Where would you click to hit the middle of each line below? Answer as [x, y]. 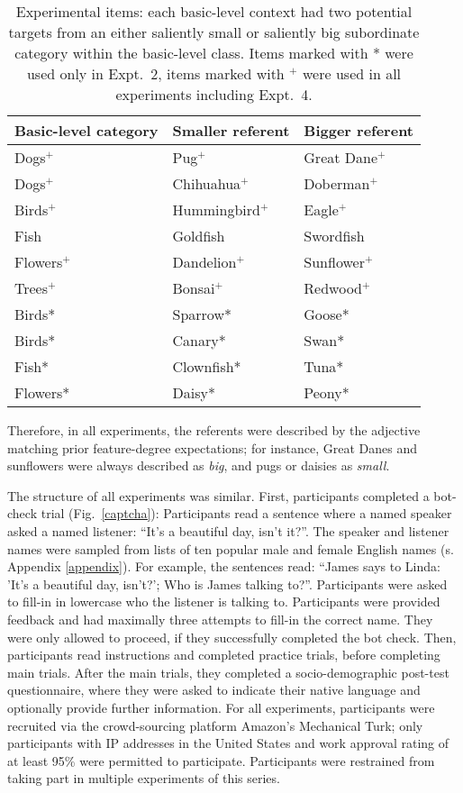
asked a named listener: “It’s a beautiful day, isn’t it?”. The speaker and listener [228, 530]
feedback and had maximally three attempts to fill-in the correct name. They [220, 619]
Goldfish [199, 236]
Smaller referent [231, 130]
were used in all [352, 73]
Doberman [337, 183]
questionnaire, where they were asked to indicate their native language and [214, 690]
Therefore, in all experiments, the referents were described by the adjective [214, 430]
